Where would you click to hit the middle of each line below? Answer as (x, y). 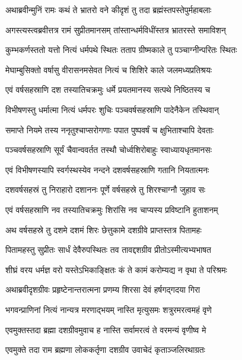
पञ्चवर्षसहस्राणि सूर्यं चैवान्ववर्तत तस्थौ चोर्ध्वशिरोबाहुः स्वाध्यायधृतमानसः (109, 150)
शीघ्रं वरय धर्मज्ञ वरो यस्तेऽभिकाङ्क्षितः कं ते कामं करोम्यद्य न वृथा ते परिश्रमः (116, 269)
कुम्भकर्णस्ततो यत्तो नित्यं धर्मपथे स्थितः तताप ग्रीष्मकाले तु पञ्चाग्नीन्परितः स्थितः (121, 50)
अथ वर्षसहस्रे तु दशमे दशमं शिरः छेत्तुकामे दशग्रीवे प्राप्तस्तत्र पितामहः (104, 229)
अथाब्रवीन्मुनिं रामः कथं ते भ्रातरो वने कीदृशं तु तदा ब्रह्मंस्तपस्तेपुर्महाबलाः (109, 10)
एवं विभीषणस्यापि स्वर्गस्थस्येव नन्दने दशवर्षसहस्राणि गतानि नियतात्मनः (107, 169)
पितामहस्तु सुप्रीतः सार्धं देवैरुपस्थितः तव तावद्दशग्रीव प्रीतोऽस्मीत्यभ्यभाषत (108, 250)
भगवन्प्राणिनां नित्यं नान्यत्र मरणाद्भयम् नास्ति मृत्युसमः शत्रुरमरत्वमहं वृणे (109, 309)
